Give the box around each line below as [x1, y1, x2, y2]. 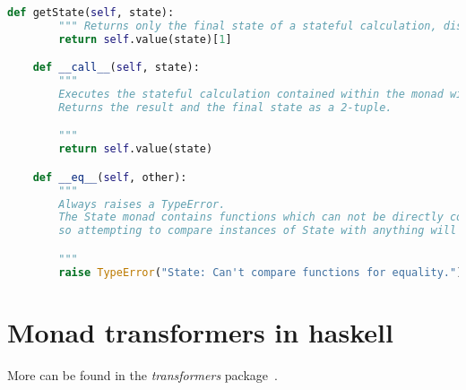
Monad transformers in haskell [7, 313, 393, 350]
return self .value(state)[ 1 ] [58, 32, 232, 46]
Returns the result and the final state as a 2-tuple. [58, 100, 393, 114]
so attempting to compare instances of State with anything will [58, 224, 457, 238]
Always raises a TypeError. [58, 197, 226, 211]
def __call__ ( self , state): [32, 61, 200, 74]
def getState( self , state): [7, 6, 175, 19]
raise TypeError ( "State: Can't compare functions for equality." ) [58, 265, 463, 279]
